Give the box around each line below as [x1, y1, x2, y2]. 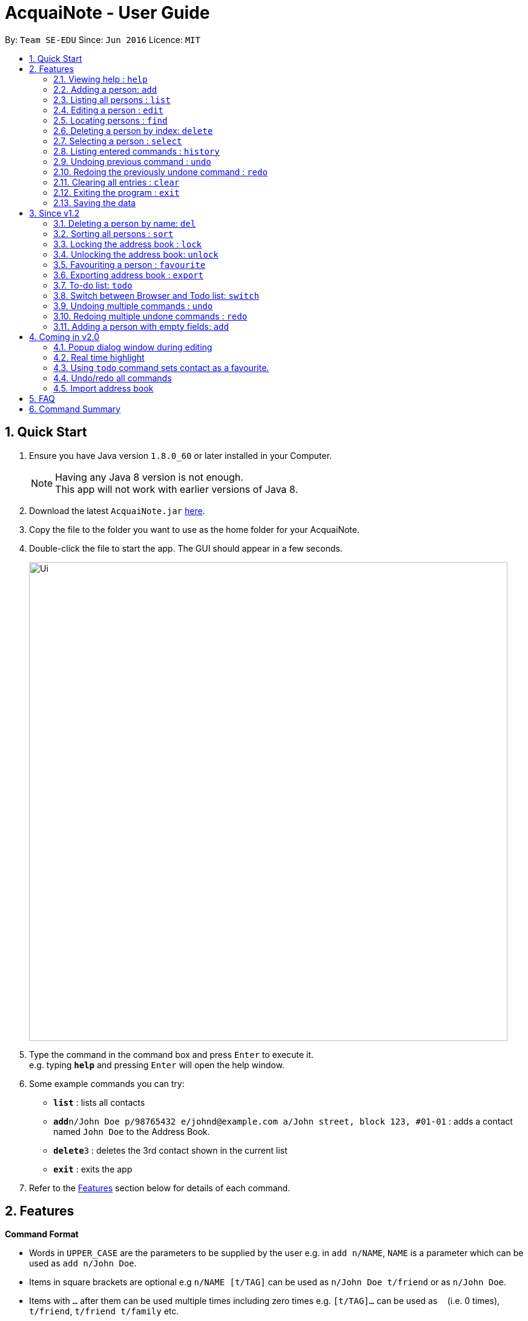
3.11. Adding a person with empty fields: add [53, 321, 229, 332]
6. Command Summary [29, 403, 120, 414]
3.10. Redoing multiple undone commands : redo [53, 310, 248, 321]
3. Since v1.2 [29, 207, 80, 218]
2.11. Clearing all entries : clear [53, 176, 180, 187]
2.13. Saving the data [53, 197, 136, 208]
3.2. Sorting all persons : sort [53, 228, 174, 239]
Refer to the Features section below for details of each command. [29, 1182, 291, 1193]
